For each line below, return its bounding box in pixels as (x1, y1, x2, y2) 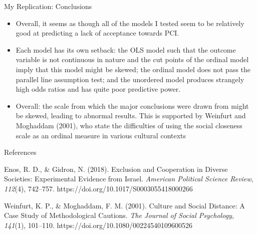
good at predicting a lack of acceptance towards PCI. (16, 28, 179, 38)
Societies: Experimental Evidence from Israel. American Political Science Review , (4, 173, 253, 184)
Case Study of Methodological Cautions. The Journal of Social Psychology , (4, 210, 234, 220)
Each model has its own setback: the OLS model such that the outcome (16, 44, 236, 55)
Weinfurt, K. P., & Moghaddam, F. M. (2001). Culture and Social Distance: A (4, 200, 245, 210)
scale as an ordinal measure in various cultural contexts (16, 130, 186, 140)
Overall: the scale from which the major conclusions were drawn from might (16, 100, 249, 111)
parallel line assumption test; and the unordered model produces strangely (16, 74, 244, 84)
